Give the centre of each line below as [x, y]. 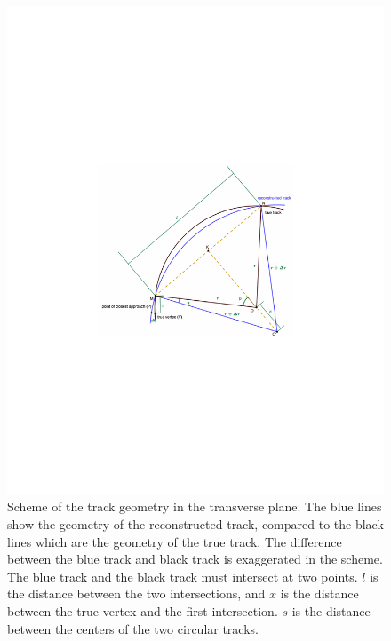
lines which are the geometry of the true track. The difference [175, 541]
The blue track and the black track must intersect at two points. [183, 576]
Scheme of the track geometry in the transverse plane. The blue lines [195, 506]
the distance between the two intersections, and [136, 594]
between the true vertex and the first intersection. [143, 611]
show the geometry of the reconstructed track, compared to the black [195, 524]
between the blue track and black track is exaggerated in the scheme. [195, 559]
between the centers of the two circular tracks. [133, 628]
